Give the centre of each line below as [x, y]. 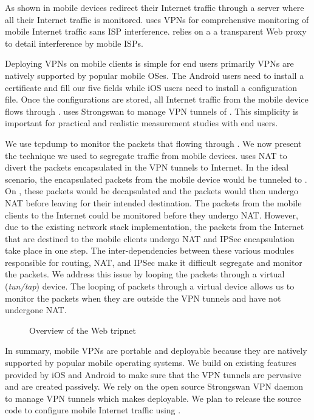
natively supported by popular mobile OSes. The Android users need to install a [155, 75]
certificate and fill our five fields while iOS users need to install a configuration [151, 87]
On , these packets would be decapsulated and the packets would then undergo [152, 191]
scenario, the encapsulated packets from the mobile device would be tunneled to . [156, 179]
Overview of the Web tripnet [83, 330]
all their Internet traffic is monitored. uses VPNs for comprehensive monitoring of [157, 19]
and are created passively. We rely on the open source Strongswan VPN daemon [154, 386]
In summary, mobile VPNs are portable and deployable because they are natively [156, 351]
